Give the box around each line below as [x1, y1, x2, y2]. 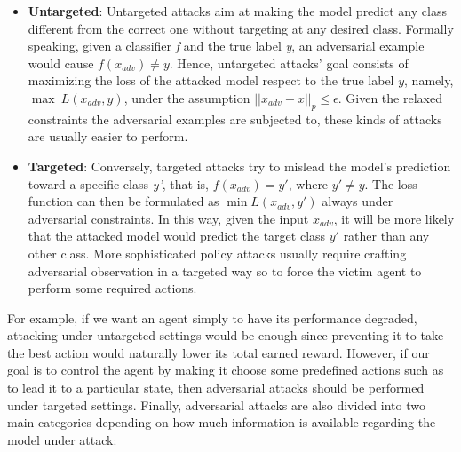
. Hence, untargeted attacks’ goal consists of [169, 53, 409, 72]
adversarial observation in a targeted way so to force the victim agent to [28, 261, 422, 280]
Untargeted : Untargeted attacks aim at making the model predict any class [28, 2, 447, 20]
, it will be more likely [333, 209, 455, 227]
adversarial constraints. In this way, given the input [28, 209, 309, 227]
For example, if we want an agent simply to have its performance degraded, [7, 308, 417, 327]
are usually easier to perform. [28, 127, 188, 146]
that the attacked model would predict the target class [28, 226, 326, 245]
